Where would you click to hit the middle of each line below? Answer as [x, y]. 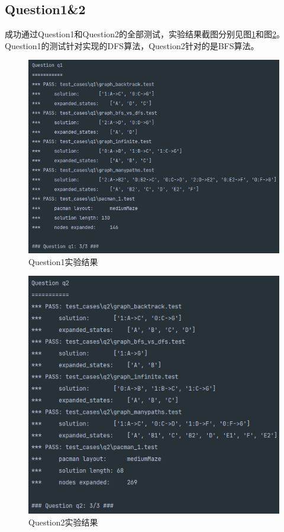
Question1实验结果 [63, 261]
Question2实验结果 [63, 522]
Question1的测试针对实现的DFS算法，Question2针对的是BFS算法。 [132, 45]
